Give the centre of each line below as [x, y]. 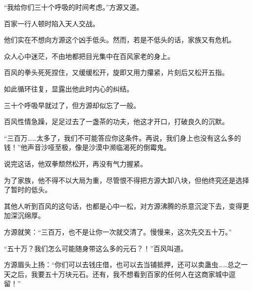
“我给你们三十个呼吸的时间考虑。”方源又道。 [74, 7]
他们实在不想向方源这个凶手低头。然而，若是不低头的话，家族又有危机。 [120, 40]
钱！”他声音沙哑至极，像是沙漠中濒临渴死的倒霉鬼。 [87, 147]
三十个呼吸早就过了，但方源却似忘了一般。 [72, 105]
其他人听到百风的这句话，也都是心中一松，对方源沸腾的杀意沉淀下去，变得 [123, 206]
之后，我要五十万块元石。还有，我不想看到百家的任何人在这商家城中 [119, 274]
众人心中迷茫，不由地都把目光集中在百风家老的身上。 [89, 56]
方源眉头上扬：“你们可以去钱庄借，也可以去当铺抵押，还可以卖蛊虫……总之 [123, 264]
